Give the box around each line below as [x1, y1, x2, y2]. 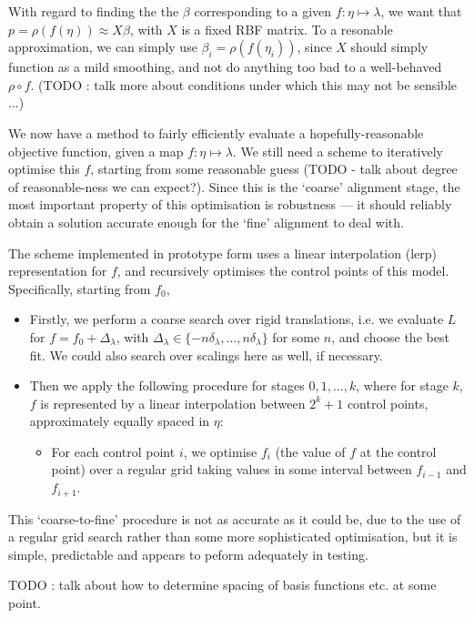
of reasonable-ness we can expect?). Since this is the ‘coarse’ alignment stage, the [8, 177, 460, 196]
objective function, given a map [8, 141, 184, 160]
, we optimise [183, 441, 257, 461]
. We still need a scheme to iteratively [232, 141, 444, 160]
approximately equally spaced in [29, 411, 210, 431]
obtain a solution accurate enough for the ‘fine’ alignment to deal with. [8, 212, 404, 231]
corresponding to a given [194, 2, 332, 20]
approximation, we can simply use [8, 37, 197, 56]
